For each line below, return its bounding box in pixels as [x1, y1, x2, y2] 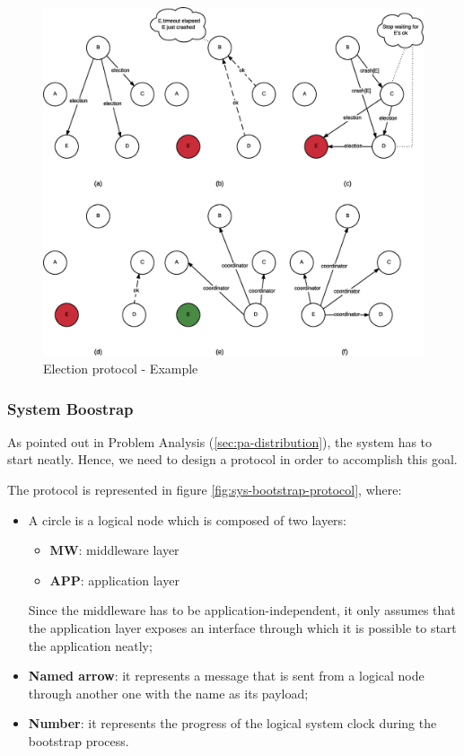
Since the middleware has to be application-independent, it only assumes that [28, 601, 456, 620]
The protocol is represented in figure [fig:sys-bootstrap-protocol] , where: [7, 479, 402, 498]
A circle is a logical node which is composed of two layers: [28, 510, 347, 529]
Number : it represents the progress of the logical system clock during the [28, 714, 437, 733]
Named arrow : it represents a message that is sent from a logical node [28, 666, 425, 685]
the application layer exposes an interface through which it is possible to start [28, 618, 457, 637]
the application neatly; [28, 636, 153, 655]
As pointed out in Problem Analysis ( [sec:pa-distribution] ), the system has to [7, 432, 433, 451]
